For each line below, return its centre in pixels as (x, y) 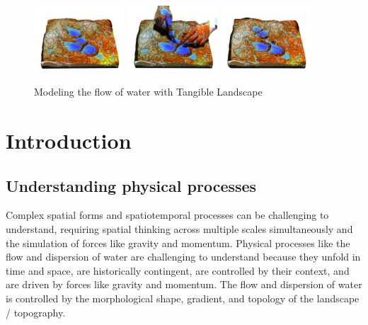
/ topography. (36, 312)
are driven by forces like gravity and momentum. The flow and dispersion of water (184, 284)
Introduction (69, 141)
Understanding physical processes (131, 185)
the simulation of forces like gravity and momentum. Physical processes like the (178, 243)
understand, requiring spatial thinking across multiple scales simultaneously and (179, 229)
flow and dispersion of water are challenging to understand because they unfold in (183, 257)
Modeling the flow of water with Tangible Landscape (148, 92)
